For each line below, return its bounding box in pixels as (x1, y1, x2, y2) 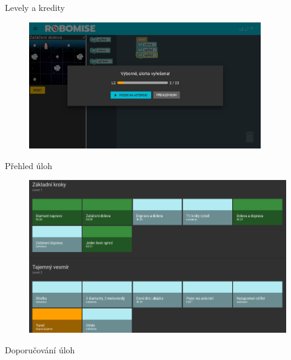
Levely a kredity (5, 1, 65, 13)
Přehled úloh (5, 159, 53, 172)
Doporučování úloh (5, 344, 75, 356)
